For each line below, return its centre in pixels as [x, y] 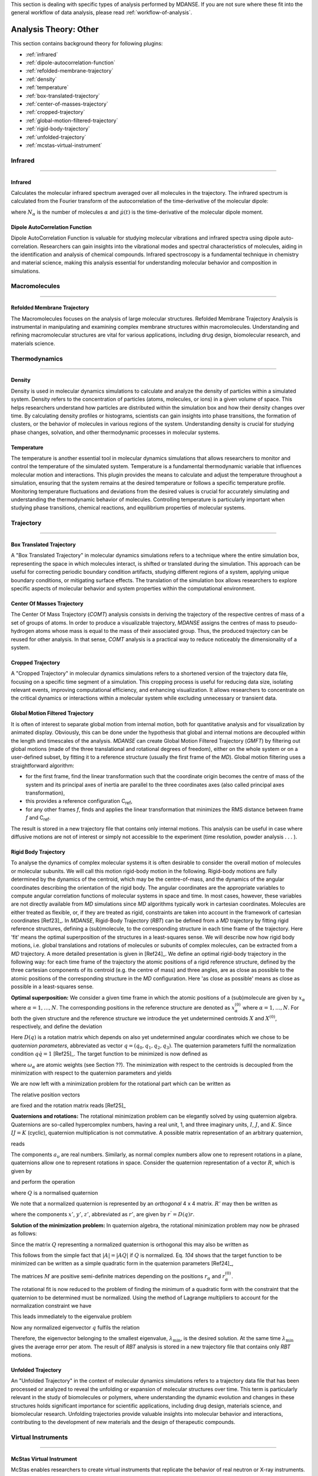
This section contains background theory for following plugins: [87, 44]
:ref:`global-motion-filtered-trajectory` [72, 120]
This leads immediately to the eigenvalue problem [71, 1317]
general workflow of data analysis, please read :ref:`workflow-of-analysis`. [102, 12]
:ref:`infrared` [42, 54]
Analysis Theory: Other [55, 30]
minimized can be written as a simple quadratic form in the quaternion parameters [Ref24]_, [122, 1263]
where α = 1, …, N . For [271, 1007]
